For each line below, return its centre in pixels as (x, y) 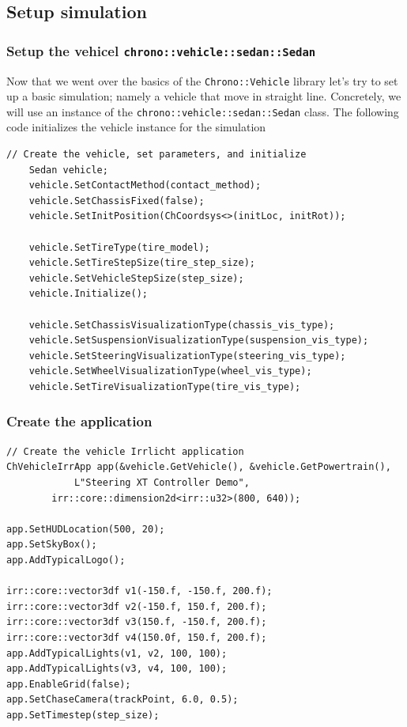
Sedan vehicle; (68, 170)
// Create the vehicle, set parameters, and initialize (156, 155)
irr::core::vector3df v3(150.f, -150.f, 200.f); (137, 622)
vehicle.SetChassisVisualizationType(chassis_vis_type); (182, 325)
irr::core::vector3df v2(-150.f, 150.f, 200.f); (137, 606)
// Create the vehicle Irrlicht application (125, 451)
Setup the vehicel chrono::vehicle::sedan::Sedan (161, 50)
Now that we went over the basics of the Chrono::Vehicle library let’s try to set (202, 80)
